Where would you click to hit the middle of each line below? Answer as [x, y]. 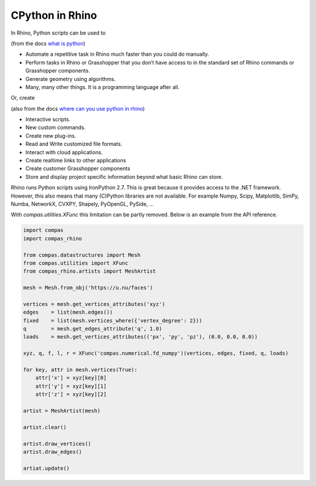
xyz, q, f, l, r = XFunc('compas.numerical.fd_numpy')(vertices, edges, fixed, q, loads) [156, 354]
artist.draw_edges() [52, 452]
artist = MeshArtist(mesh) [62, 411]
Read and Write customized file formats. [74, 144]
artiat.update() [47, 468]
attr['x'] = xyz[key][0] [71, 378]
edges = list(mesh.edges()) [68, 312]
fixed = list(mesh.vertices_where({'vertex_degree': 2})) [113, 320]
